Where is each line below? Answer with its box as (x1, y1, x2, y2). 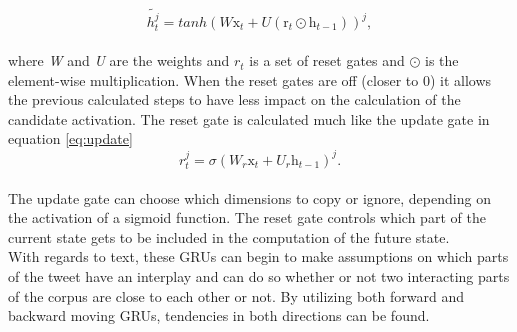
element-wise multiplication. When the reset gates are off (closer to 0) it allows (8, 69, 492, 90)
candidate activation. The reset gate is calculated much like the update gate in (8, 108, 490, 129)
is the (425, 50, 459, 71)
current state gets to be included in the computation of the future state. (8, 226, 450, 247)
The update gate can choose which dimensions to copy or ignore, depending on (8, 187, 491, 208)
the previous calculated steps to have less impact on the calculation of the (8, 89, 461, 110)
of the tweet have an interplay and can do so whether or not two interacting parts (8, 265, 510, 286)
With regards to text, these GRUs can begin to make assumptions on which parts (8, 246, 509, 267)
